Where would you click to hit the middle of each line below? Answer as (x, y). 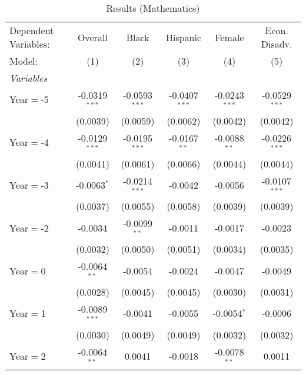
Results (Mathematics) (153, 8)
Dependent (32, 30)
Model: (24, 61)
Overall (93, 37)
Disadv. (277, 44)
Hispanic (184, 37)
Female (229, 37)
